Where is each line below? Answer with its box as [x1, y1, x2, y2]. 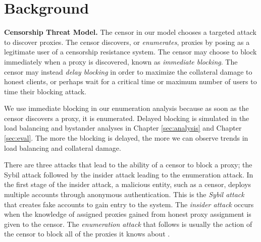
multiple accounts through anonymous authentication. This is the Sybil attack [4, 189, 244, 200]
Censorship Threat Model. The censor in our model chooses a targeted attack [4, 27, 256, 37]
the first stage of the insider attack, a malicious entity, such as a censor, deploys [4, 179, 251, 190]
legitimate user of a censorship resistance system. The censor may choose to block [4, 46, 257, 57]
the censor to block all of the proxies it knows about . [4, 228, 170, 239]
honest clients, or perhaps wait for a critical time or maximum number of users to [4, 76, 257, 87]
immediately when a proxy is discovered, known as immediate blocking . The [4, 56, 238, 67]
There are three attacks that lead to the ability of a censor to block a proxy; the [4, 159, 252, 170]
